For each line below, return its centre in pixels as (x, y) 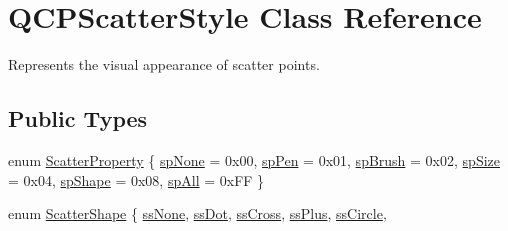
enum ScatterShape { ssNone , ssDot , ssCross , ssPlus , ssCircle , (197, 213)
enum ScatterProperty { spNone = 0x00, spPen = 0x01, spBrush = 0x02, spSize (254, 159)
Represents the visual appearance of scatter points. (164, 64)
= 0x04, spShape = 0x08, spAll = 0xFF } (136, 179)
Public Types (78, 118)
